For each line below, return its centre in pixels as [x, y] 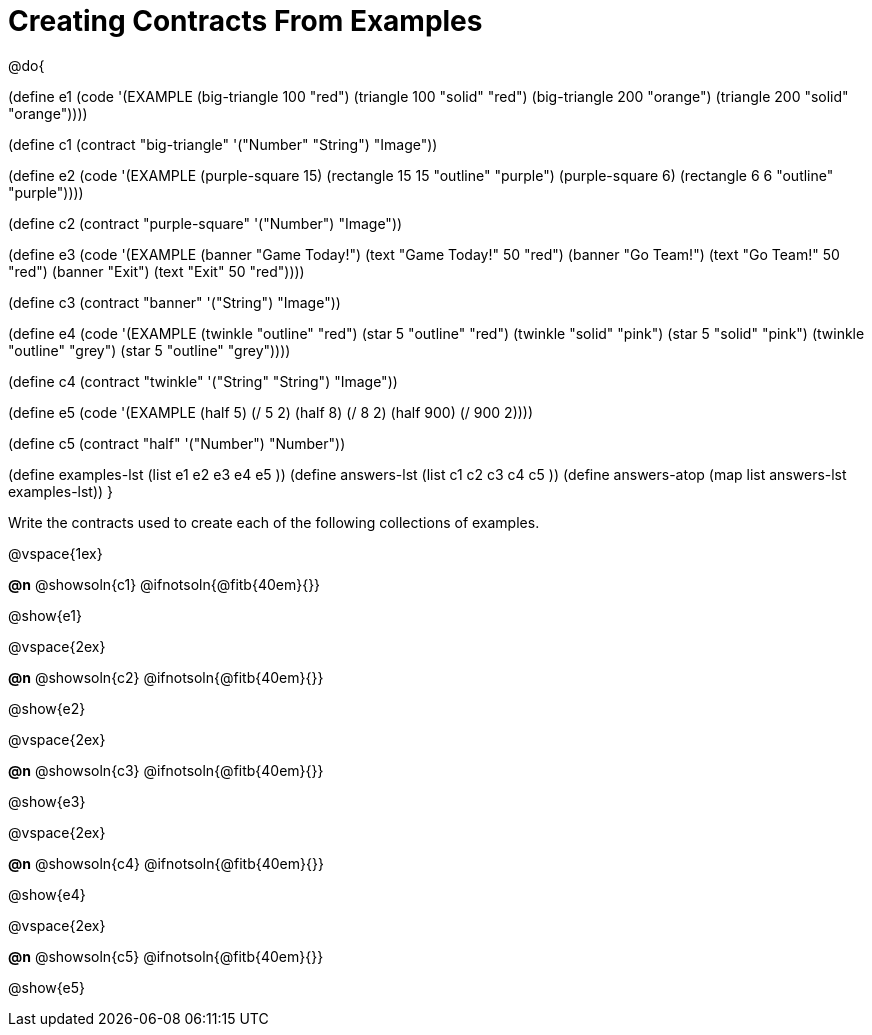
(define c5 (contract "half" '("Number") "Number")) [177, 443]
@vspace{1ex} [55, 553]
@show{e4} [47, 894]
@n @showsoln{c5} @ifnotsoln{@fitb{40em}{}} [166, 956]
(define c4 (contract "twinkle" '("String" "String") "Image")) [203, 381]
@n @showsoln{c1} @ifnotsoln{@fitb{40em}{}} [164, 584]
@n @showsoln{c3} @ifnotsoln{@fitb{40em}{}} [166, 770]
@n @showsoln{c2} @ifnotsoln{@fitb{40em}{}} [166, 677]
